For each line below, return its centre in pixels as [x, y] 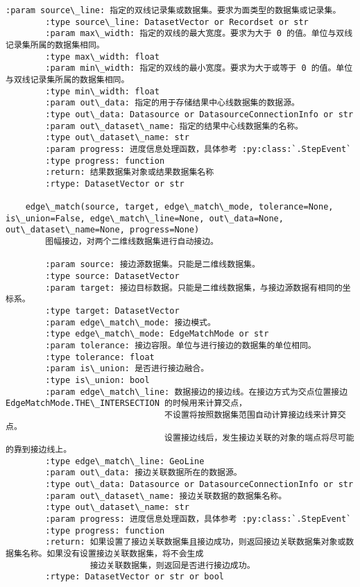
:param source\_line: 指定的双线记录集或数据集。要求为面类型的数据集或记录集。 [173, 10]
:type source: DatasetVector [112, 277]
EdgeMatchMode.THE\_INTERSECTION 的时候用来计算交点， [126, 403]
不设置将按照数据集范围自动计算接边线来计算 [251, 415]
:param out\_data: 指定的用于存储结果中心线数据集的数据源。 [172, 103]
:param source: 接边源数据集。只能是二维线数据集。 [153, 265]
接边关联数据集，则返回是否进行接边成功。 [172, 565]
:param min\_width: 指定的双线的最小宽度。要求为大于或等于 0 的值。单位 [199, 68]
